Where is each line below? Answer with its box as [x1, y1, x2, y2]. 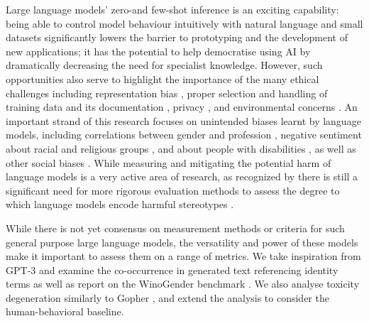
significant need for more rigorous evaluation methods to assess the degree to [6, 183, 340, 197]
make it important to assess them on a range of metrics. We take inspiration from [6, 249, 361, 263]
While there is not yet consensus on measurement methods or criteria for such [6, 220, 345, 235]
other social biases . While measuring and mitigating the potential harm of [6, 155, 331, 170]
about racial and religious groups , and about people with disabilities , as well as [6, 141, 356, 156]
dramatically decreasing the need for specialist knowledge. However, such [6, 58, 323, 72]
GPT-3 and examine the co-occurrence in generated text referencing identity [6, 262, 338, 277]
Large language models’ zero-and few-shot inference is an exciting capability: [6, 2, 339, 16]
